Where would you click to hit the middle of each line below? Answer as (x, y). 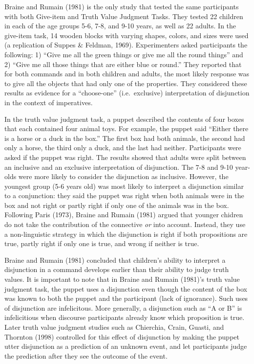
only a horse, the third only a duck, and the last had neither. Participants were (123, 148)
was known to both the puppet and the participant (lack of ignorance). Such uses (126, 298)
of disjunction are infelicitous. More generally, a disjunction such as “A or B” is (123, 307)
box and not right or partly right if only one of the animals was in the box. (117, 205)
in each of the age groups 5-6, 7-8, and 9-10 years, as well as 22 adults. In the (120, 26)
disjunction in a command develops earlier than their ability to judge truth (117, 269)
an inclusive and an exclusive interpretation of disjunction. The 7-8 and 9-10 (119, 167)
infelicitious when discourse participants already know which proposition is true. (125, 317)
